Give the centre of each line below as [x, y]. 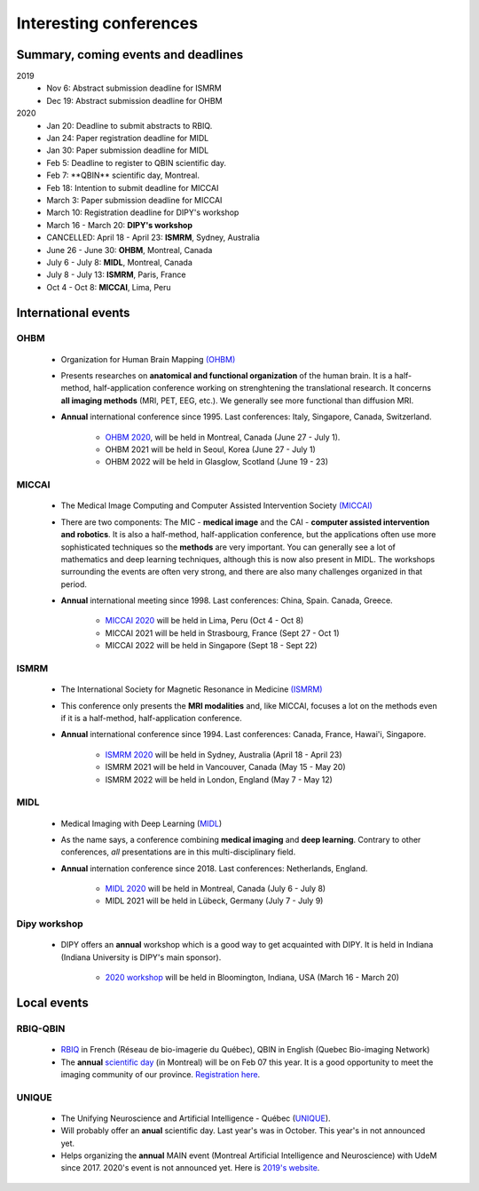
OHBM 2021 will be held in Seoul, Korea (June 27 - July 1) [210, 449]
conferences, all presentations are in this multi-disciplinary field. [178, 852]
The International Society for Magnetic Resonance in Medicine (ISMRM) [192, 689]
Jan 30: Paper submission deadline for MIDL [128, 150]
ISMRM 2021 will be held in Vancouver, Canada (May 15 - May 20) [225, 767]
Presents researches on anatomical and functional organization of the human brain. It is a [227, 376]
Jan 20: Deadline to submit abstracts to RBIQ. [130, 125]
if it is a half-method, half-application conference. [152, 718]
